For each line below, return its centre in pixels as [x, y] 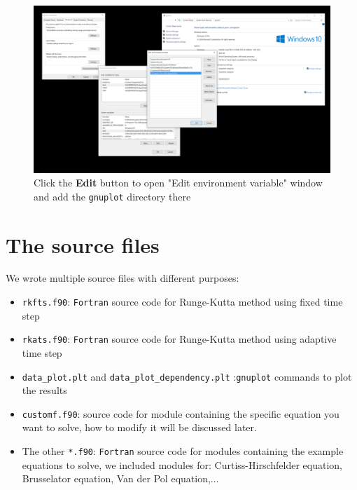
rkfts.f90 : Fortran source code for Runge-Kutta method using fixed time [182, 302]
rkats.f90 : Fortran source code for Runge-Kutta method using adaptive [179, 339]
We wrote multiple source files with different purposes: [122, 278]
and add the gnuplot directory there [112, 196]
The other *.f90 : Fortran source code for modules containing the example [183, 451]
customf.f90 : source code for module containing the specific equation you [181, 413]
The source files [83, 244]
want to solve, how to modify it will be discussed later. [139, 427]
